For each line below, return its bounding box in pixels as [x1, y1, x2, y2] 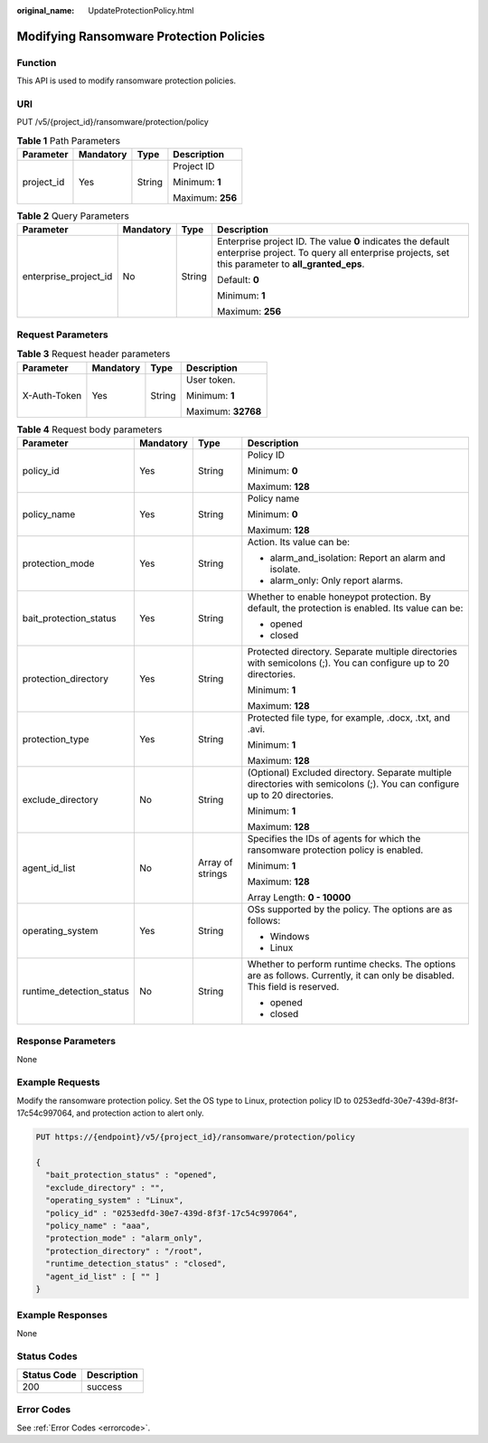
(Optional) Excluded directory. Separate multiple [247, 766, 452, 778]
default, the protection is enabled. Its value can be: [247, 601, 464, 614]
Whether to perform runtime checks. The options [247, 957, 456, 970]
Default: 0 [217, 274, 259, 287]
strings [197, 867, 228, 880]
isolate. [269, 562, 301, 575]
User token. [185, 373, 236, 386]
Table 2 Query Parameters [16, 210, 130, 222]
